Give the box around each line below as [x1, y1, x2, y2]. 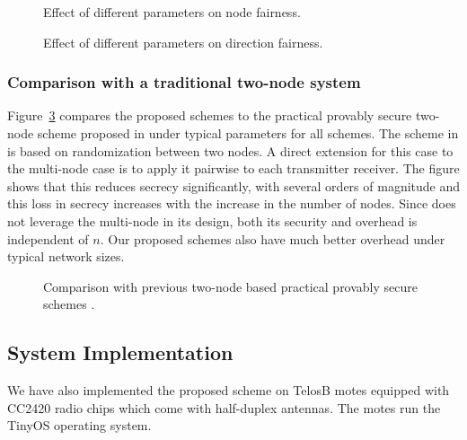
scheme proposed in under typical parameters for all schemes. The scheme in [37, 124, 459, 142]
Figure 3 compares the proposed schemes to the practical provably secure [7, 106, 412, 125]
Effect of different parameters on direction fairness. [43, 32, 323, 51]
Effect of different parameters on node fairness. [43, 3, 301, 21]
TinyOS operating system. [7, 416, 152, 435]
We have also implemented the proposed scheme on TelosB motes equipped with [7, 381, 450, 400]
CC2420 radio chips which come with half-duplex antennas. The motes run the [7, 398, 441, 417]
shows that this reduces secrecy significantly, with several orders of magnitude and [7, 176, 461, 195]
